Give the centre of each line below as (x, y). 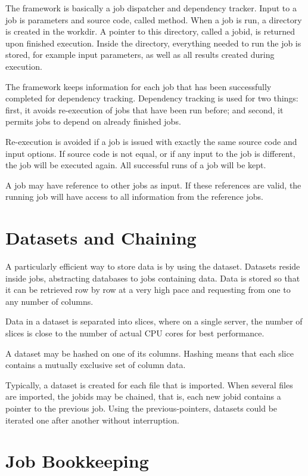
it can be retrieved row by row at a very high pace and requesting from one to (148, 290)
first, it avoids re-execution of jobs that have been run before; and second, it (144, 109)
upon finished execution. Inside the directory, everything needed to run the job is (153, 43)
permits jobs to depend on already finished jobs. (93, 121)
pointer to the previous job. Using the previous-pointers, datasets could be (141, 408)
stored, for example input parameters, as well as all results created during (140, 55)
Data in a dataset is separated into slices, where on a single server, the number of (154, 321)
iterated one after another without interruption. (92, 420)
